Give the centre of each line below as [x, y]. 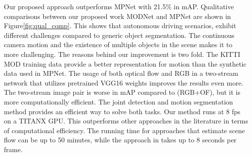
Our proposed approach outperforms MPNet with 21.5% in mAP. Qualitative [119, 6]
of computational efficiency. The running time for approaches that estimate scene [125, 130]
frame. [13, 149]
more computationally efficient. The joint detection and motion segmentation [118, 101]
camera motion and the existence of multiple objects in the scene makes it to [118, 44]
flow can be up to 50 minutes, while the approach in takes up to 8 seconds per [120, 140]
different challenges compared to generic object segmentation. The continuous [119, 35]
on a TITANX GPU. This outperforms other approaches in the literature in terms [126, 121]
